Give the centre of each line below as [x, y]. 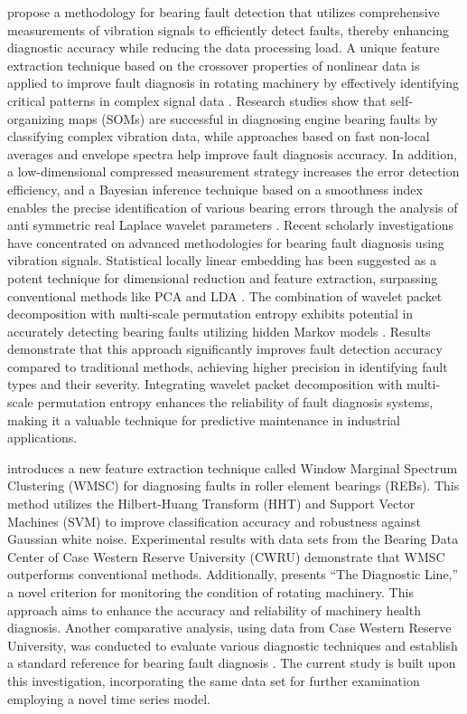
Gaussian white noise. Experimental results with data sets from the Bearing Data [233, 539]
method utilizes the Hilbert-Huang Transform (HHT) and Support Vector [211, 504]
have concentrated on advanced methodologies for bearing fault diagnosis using [226, 242]
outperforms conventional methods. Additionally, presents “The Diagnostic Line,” [233, 574]
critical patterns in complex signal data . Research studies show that [197, 100]
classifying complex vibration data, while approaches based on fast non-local [219, 136]
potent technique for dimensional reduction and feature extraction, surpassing [223, 277]
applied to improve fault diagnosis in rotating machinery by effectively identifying [233, 83]
